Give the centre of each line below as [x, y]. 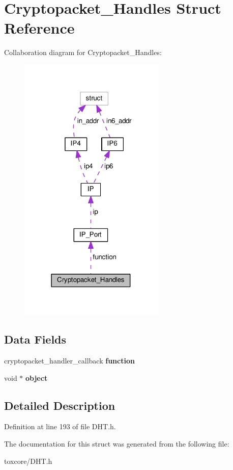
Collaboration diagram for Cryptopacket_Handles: [83, 52]
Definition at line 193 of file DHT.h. [60, 426]
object [37, 377]
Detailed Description [60, 405]
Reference [39, 28]
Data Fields [35, 339]
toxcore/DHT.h [28, 461]
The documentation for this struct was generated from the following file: [117, 443]
